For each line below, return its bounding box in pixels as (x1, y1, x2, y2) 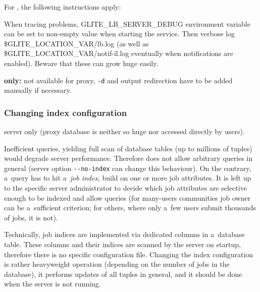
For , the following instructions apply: (4, 2, 121, 12)
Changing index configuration (4, 106, 127, 119)
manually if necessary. (4, 85, 72, 95)
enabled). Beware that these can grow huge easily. (4, 57, 159, 68)
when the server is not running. (4, 278, 101, 289)
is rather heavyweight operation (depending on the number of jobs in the (4, 259, 230, 269)
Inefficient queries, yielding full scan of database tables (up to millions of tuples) (4, 143, 252, 153)
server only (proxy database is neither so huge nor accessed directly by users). (4, 126, 245, 137)
